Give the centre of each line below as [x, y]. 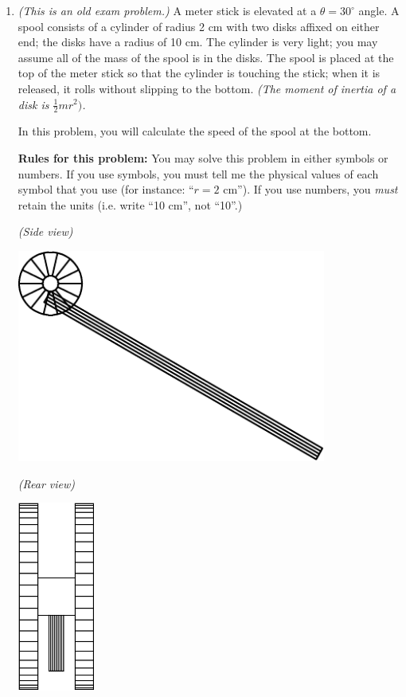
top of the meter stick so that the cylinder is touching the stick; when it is [199, 73]
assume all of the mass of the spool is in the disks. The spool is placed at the [206, 57]
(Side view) [45, 231]
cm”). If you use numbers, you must [310, 189]
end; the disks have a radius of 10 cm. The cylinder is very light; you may [198, 42]
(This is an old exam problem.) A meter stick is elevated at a [167, 10]
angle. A [379, 10]
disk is [33, 104]
